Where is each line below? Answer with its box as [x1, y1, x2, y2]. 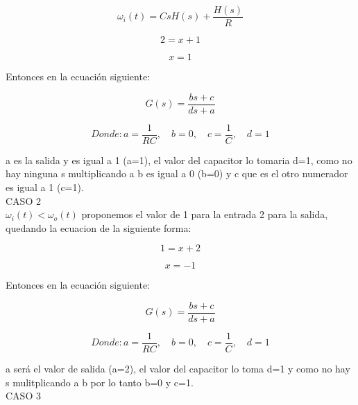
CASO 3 [6, 388, 41, 403]
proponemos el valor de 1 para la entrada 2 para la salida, [81, 207, 328, 222]
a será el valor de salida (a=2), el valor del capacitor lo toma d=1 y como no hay [6, 361, 350, 376]
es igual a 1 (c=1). [6, 179, 84, 194]
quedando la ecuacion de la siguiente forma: [6, 220, 191, 235]
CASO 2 [6, 193, 41, 208]
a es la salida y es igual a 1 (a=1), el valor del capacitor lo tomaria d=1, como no [6, 152, 352, 167]
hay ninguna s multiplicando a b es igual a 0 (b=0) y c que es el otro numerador [6, 166, 348, 181]
